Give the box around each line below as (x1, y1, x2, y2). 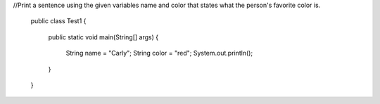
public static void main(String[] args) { (48, 32, 158, 41)
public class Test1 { (30, 17, 87, 25)
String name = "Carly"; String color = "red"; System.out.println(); (65, 49, 253, 58)
